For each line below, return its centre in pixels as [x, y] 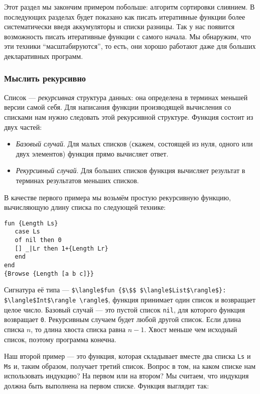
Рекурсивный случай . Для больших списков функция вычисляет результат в [131, 170]
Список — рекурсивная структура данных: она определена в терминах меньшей [126, 97]
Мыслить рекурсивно [45, 78]
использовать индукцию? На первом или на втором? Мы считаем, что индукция [126, 376]
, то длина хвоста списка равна [78, 329]
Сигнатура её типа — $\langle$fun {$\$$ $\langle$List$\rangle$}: [115, 290]
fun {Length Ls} [31, 223]
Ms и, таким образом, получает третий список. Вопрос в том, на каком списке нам [130, 366]
